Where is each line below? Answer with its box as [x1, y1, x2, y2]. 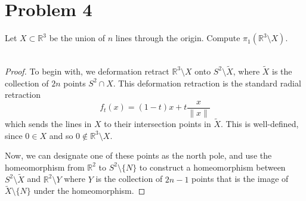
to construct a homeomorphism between [139, 160, 286, 173]
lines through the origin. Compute [115, 32, 240, 44]
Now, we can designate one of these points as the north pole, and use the [5, 149, 272, 162]
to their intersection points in [104, 117, 211, 129]
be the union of [49, 32, 105, 44]
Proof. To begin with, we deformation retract [5, 64, 169, 77]
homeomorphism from [5, 160, 85, 173]
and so [49, 129, 73, 141]
